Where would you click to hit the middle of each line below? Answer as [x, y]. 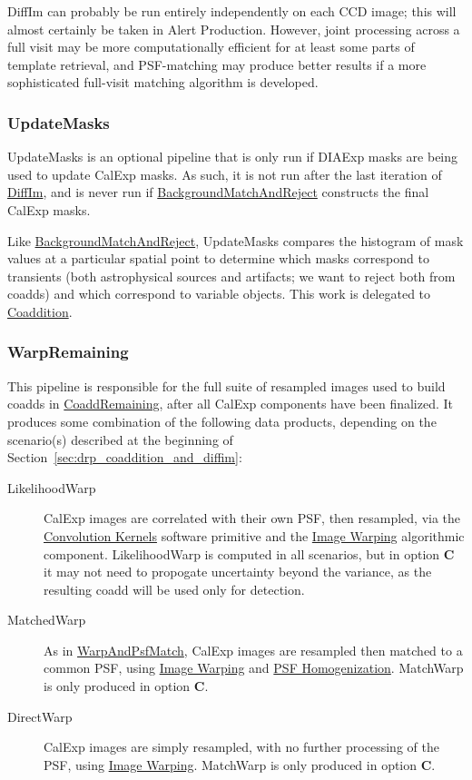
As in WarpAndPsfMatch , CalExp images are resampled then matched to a [253, 650]
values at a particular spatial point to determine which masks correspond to [218, 258]
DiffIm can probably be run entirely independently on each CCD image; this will [232, 11]
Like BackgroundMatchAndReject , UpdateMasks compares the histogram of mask [236, 240]
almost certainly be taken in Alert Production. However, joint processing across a [234, 29]
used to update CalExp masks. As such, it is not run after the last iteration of [225, 174]
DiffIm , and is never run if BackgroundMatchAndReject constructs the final [218, 192]
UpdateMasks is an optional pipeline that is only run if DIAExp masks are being [233, 157]
